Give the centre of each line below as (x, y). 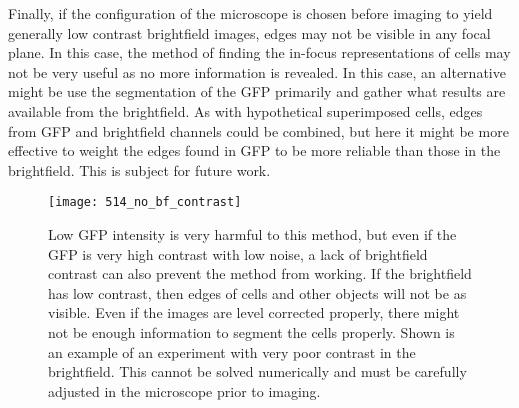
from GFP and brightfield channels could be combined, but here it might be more (258, 130)
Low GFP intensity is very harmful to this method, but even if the (252, 234)
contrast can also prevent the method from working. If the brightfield (260, 273)
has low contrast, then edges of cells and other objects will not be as (257, 292)
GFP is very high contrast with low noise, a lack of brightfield (238, 253)
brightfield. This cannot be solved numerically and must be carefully (257, 371)
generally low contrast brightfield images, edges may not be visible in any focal (249, 32)
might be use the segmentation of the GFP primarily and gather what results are (257, 91)
